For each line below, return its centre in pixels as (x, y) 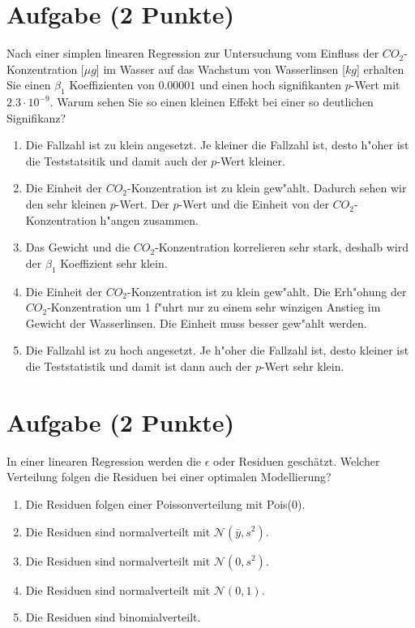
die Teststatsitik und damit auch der (116, 160)
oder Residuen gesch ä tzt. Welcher (297, 460)
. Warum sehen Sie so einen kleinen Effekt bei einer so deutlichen (212, 102)
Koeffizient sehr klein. (114, 262)
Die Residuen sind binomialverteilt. (113, 617)
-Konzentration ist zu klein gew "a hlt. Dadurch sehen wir (267, 188)
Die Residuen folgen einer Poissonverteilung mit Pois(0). (165, 503)
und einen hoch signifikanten (271, 85)
